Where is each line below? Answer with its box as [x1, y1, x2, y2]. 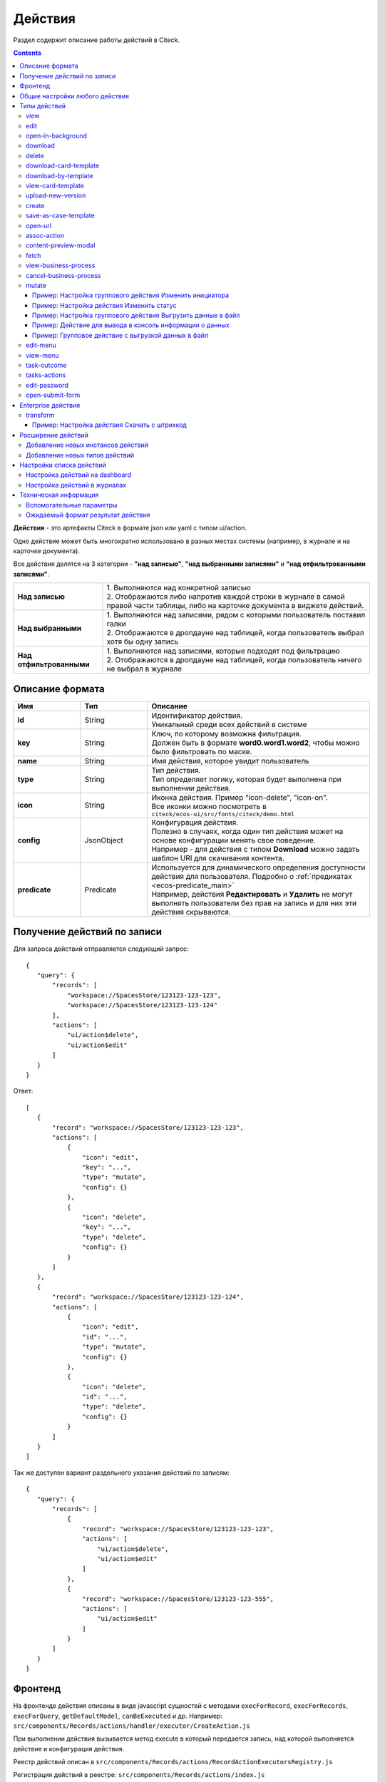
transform [26, 411, 55, 419]
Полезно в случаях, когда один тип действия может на [151, 826, 344, 836]
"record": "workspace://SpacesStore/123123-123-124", [52, 1293, 244, 1301]
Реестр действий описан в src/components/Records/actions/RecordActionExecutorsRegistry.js [13, 1758, 333, 1766]
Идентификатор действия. [151, 710, 243, 720]
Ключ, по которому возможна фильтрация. [151, 728, 302, 738]
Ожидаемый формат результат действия [26, 510, 150, 519]
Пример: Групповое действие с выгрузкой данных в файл [32, 331, 209, 339]
